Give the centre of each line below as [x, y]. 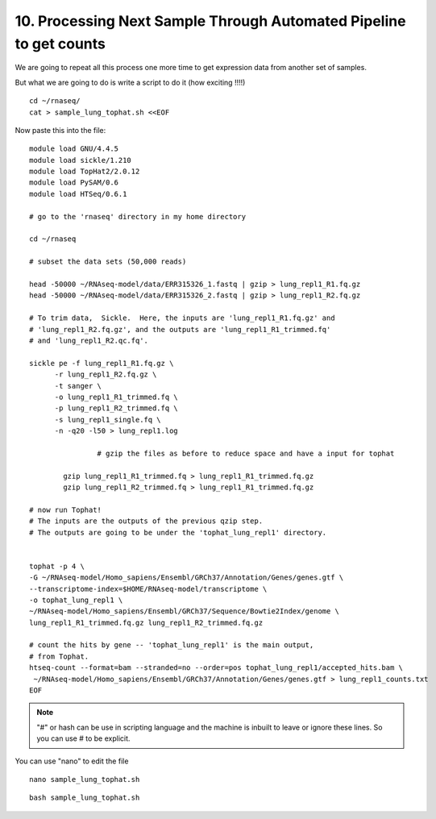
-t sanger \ [78, 386]
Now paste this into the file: [60, 130]
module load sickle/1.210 [81, 160]
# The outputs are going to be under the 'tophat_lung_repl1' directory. [178, 532]
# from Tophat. [59, 656]
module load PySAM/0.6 [74, 183]
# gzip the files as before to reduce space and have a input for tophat [246, 453]
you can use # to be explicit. [83, 738]
